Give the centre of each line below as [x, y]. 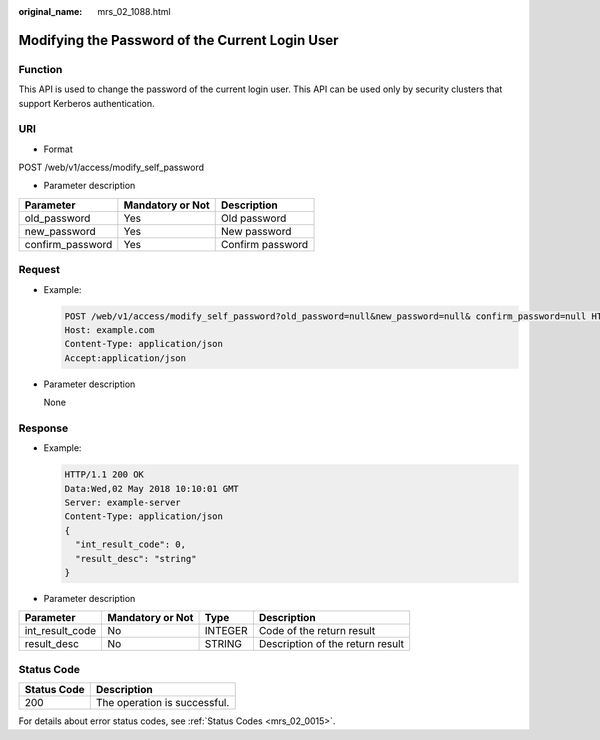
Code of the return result [317, 631]
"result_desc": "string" [136, 558]
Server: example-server [123, 503]
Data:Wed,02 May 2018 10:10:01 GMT [151, 488]
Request [39, 270]
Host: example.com [109, 329]
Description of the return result [331, 644]
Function [40, 69]
